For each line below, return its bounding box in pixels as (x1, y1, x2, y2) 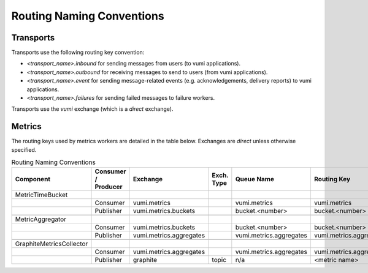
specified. (11, 146, 37, 153)
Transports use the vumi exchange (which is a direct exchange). (11, 105, 174, 113)
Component (15, 175, 51, 184)
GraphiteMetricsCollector (15, 239, 88, 248)
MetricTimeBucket (15, 190, 68, 199)
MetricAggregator (15, 215, 67, 223)
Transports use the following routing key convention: (11, 49, 145, 56)
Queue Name (235, 175, 274, 184)
